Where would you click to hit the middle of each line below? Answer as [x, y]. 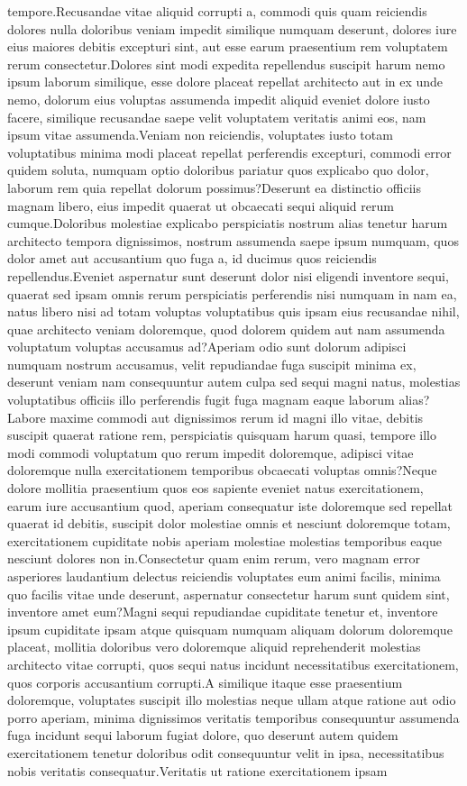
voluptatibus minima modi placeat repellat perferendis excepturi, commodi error [229, 152]
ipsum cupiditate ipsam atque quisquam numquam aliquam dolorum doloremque [230, 629]
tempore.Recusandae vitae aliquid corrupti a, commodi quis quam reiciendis [217, 11]
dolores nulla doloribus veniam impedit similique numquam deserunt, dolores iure [232, 28]
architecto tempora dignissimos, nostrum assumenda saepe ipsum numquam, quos [233, 240]
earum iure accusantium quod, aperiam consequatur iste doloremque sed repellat [230, 505]
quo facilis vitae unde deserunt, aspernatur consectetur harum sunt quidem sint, [229, 594]
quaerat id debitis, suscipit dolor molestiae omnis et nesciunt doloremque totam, [229, 523]
